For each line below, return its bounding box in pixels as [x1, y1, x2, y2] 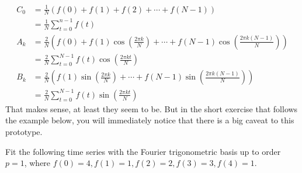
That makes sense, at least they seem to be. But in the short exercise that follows [5, 102, 298, 115]
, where [24, 157, 51, 169]
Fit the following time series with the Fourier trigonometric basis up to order [5, 145, 281, 157]
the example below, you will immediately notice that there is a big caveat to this [5, 114, 294, 126]
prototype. [5, 126, 43, 138]
